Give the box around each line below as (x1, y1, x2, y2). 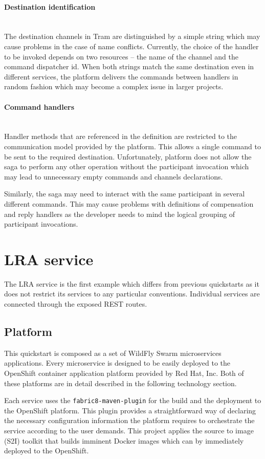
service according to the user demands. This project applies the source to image (4, 425, 254, 436)
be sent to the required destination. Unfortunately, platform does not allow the (4, 151, 252, 162)
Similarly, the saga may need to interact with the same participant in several (4, 188, 245, 199)
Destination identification (4, 1, 96, 12)
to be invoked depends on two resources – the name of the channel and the (4, 51, 238, 62)
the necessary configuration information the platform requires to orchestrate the (4, 415, 255, 426)
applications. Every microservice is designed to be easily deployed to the (4, 357, 231, 368)
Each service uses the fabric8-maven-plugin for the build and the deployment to (4, 395, 261, 406)
